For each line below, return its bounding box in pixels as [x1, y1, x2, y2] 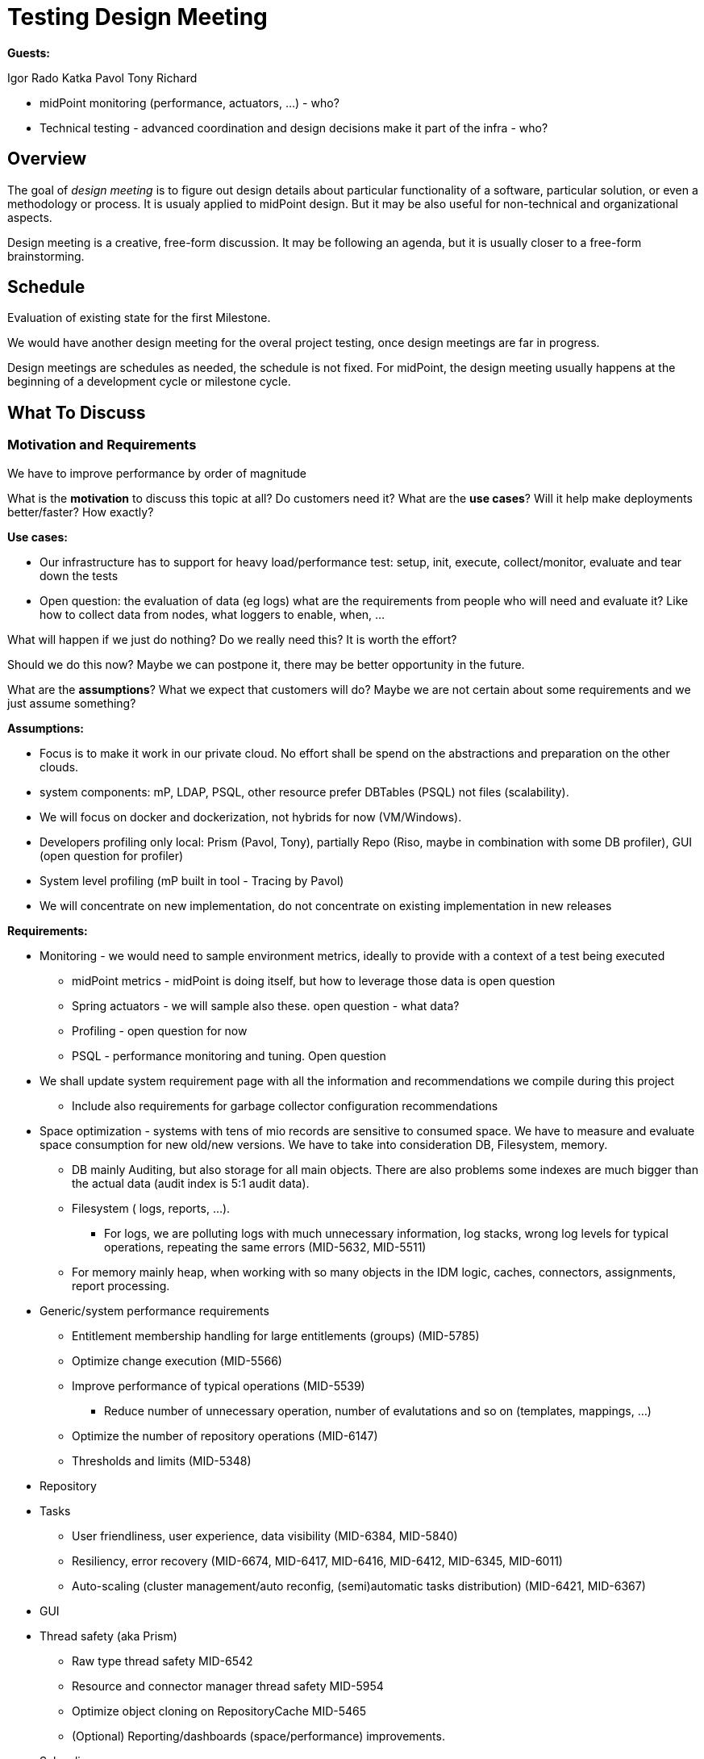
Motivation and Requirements [7, 437, 197, 453]
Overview [7, 148, 87, 169]
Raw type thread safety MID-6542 [72, 1653, 253, 1668]
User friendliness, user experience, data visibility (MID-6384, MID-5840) [72, 1528, 458, 1543]
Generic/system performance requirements [40, 1303, 269, 1318]
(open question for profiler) [40, 848, 184, 863]
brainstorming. [7, 249, 85, 263]
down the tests [40, 568, 119, 583]
